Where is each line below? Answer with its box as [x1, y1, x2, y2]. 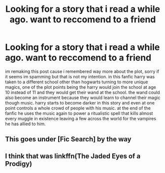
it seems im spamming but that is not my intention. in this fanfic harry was [5, 73, 155, 79]
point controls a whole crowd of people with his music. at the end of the [5, 105, 151, 111]
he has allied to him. [5, 121, 46, 127]
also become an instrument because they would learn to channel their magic [5, 95, 161, 101]
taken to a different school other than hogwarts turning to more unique [5, 79, 148, 85]
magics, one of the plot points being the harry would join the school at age [5, 84, 156, 90]
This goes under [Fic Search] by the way [5, 135, 132, 143]
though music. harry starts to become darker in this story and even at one [5, 100, 155, 105]
